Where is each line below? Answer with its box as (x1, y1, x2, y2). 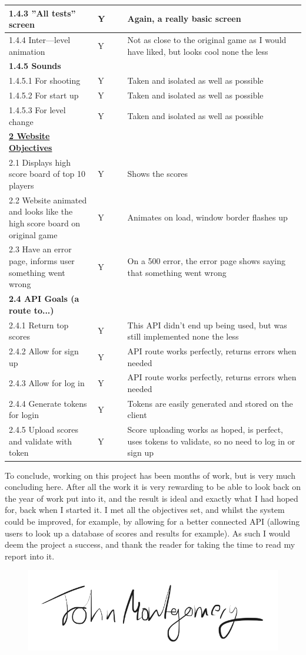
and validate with (9, 435, 72, 447)
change (9, 115, 34, 127)
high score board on (9, 217, 81, 229)
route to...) (9, 304, 54, 316)
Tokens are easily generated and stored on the (127, 397, 293, 409)
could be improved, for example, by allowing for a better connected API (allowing (5, 515, 300, 527)
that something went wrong (127, 266, 227, 278)
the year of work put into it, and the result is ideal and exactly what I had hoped (5, 492, 298, 504)
